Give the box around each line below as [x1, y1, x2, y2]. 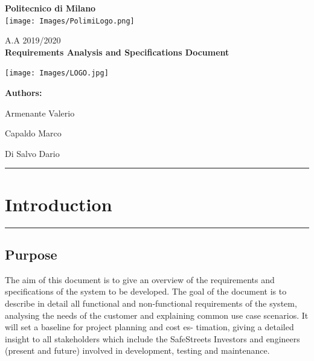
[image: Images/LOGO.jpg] [5, 69, 109, 78]
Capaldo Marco [5, 127, 62, 139]
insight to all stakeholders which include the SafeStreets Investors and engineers [5, 332, 300, 345]
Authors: [5, 86, 42, 99]
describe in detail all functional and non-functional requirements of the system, [5, 296, 297, 309]
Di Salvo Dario [5, 147, 60, 159]
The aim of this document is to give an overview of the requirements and [5, 273, 275, 286]
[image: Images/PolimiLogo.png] [5, 16, 135, 25]
